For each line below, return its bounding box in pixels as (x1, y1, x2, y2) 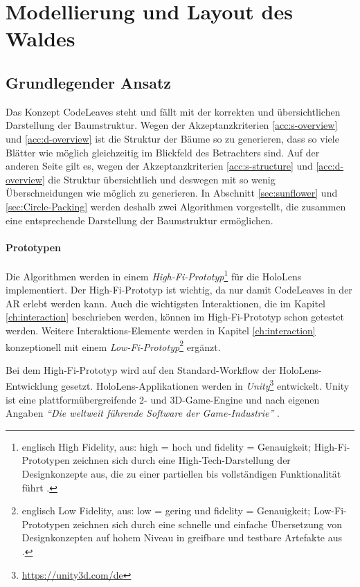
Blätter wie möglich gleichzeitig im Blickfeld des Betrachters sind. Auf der (6, 145, 320, 159)
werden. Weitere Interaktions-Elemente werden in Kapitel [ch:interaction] (6, 323, 316, 337)
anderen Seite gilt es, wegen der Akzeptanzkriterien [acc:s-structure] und (6, 159, 313, 173)
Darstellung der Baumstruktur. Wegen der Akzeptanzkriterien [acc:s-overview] (6, 118, 338, 132)
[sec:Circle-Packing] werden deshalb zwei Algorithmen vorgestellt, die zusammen (6, 199, 346, 213)
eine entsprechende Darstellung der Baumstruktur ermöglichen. (6, 213, 273, 227)
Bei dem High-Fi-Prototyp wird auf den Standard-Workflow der (6, 362, 276, 377)
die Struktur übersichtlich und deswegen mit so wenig (48, 172, 276, 186)
